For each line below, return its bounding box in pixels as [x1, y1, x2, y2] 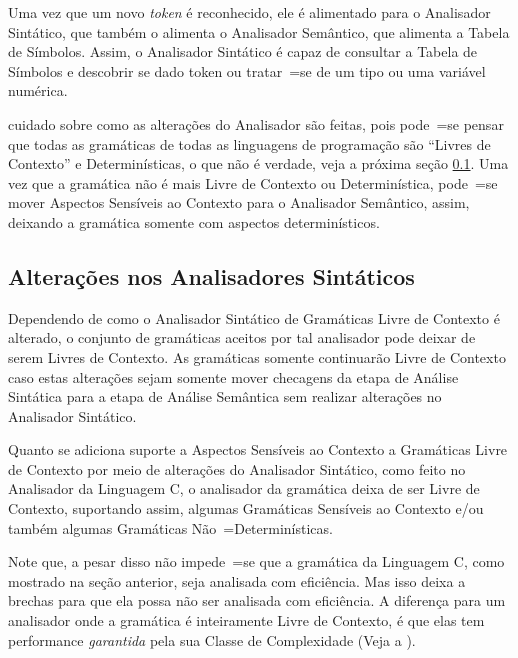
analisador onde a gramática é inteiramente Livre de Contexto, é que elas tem [8, 610, 485, 631]
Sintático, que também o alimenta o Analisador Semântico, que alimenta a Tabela [8, 21, 510, 42]
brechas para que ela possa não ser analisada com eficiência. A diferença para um [8, 590, 506, 611]
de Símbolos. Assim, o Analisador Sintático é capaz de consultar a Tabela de [8, 41, 478, 62]
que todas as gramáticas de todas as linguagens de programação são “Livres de [8, 133, 491, 154]
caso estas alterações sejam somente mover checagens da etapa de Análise [8, 366, 459, 387]
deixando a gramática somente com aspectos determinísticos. [8, 211, 380, 232]
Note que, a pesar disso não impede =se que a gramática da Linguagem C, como [8, 551, 505, 572]
